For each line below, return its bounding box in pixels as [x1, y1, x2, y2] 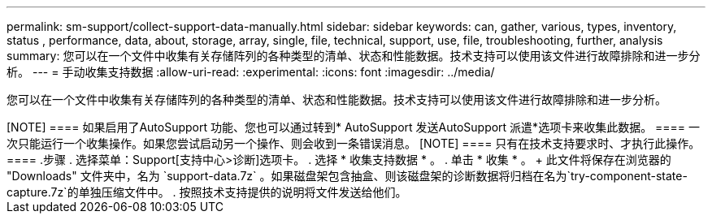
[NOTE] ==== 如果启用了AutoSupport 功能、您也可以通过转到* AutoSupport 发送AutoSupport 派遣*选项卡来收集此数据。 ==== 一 [7, 120, 701, 134]
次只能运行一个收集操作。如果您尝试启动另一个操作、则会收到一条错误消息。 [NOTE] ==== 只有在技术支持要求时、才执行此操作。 [7, 136, 701, 150]
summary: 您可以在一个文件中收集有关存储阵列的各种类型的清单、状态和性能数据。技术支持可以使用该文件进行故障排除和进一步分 [7, 49, 701, 63]
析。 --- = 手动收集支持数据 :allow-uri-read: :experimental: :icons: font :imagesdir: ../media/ [7, 65, 495, 79]
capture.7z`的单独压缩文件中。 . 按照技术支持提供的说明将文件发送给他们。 [7, 185, 407, 199]
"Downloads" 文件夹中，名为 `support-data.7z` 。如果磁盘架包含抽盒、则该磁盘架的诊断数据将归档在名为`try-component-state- [7, 169, 688, 183]
